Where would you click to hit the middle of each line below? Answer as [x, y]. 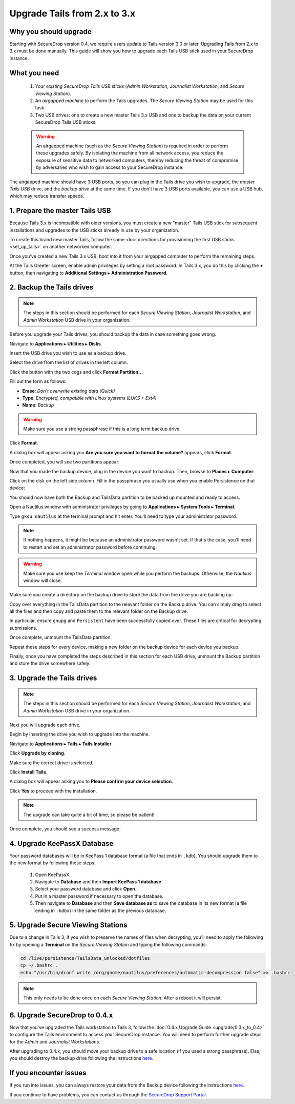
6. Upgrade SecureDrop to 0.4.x [61, 1015]
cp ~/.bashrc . [39, 965]
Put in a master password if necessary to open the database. [99, 896]
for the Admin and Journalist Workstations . [55, 1041]
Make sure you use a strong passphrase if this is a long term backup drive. [102, 429]
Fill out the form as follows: [38, 381]
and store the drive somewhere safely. [50, 663]
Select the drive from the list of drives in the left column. [69, 362]
